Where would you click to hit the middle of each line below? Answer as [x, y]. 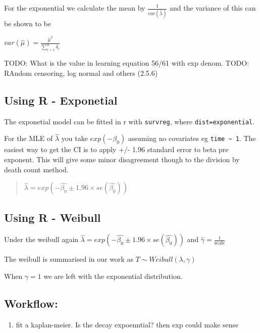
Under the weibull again [41, 239]
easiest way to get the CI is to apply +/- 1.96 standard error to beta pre [116, 149]
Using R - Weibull [53, 217]
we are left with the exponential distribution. [113, 276]
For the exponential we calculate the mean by [75, 8]
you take [74, 138]
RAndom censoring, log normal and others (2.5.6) [81, 73]
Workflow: [31, 303]
